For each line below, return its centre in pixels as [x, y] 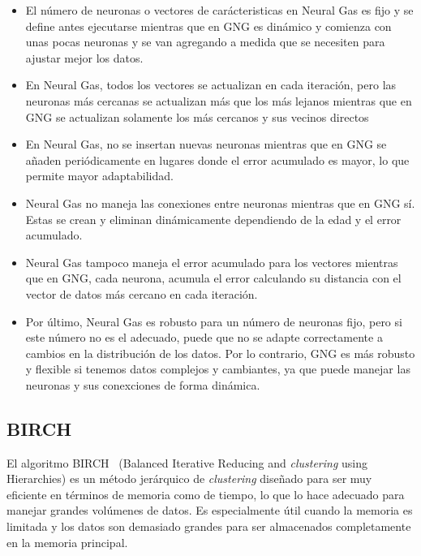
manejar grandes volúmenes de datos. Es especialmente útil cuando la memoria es [210, 510]
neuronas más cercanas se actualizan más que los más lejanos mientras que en [219, 100]
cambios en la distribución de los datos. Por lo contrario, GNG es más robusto [220, 353]
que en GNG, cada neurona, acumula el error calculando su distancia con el [213, 278]
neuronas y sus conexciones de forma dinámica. [143, 384]
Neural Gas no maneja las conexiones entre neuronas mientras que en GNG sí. [220, 203]
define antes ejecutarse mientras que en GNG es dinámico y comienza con [208, 26]
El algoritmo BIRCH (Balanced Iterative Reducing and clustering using [187, 462]
